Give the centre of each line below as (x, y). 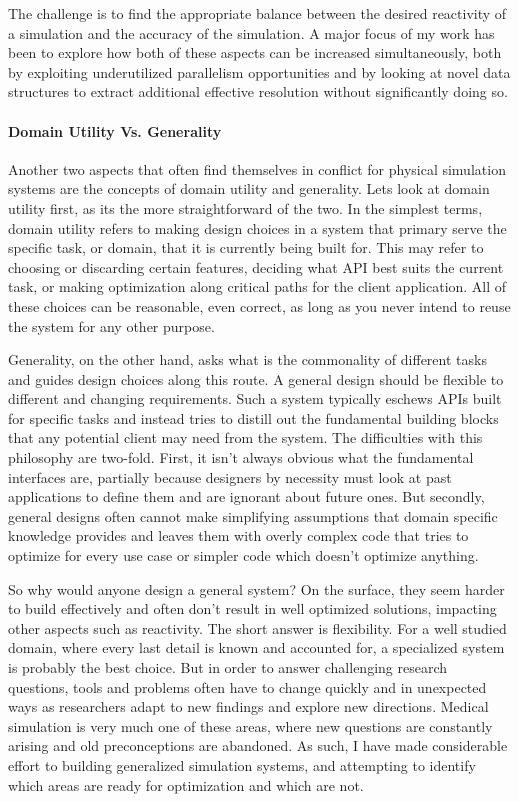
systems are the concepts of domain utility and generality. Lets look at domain (249, 188)
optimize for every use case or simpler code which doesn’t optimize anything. (243, 555)
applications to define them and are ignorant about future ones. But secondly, (246, 496)
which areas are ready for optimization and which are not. (186, 784)
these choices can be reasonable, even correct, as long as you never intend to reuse (259, 305)
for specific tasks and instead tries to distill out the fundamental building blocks (253, 417)
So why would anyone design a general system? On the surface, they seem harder (256, 588)
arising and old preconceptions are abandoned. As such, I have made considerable (258, 745)
